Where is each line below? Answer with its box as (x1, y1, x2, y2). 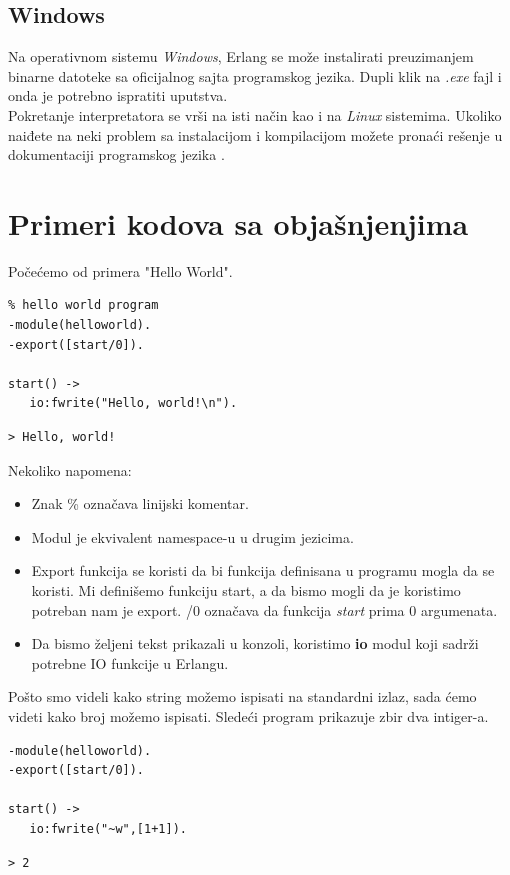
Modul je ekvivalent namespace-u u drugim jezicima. (31, 526, 354, 547)
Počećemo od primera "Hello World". (8, 260, 233, 281)
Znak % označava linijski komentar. (31, 493, 249, 514)
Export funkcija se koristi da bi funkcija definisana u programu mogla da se (31, 560, 495, 581)
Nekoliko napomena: (8, 459, 132, 480)
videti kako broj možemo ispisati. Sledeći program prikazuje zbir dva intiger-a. (8, 705, 489, 726)
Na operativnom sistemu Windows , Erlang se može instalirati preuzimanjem (8, 46, 474, 67)
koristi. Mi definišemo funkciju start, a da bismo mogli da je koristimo (31, 580, 461, 601)
